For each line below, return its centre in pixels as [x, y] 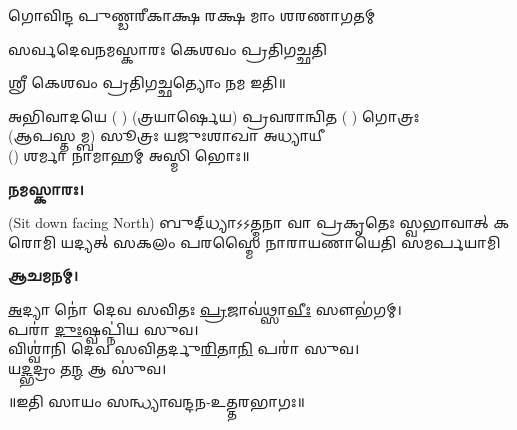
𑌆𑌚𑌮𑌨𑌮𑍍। [43, 275]
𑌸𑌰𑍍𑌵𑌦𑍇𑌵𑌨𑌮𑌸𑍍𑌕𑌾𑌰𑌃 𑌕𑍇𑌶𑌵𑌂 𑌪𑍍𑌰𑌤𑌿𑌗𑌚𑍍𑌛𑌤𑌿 [167, 48]
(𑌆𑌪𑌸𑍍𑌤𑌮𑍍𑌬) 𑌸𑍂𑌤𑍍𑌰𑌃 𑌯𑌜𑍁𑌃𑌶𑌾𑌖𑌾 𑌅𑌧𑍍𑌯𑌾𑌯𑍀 [166, 135]
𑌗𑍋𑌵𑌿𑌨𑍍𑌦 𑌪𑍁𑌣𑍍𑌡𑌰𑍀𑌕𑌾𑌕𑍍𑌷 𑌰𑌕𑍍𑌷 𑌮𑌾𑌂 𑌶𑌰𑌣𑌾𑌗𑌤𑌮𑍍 [192, 15]
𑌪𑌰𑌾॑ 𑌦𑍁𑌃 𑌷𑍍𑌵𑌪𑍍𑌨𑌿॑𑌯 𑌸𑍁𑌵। [103, 328]
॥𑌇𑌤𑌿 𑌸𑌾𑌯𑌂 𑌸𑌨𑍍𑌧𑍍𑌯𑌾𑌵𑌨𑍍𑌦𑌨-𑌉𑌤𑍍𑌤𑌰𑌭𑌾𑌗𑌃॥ [156, 401]
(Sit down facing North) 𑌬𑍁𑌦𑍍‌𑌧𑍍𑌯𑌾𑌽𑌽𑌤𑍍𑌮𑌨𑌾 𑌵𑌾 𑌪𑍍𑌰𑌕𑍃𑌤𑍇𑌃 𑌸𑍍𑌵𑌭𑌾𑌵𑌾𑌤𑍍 [248, 222]
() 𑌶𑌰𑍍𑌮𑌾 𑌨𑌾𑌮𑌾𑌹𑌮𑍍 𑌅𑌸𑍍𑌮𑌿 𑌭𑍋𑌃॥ [129, 154]
